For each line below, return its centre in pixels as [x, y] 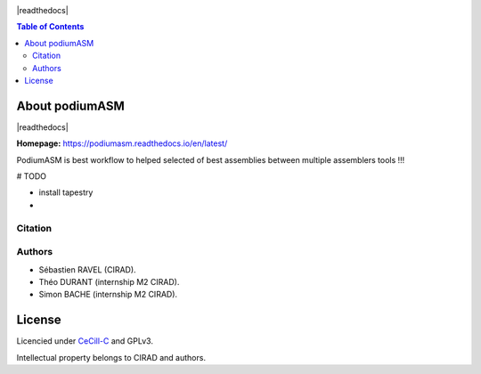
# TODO [31, 176]
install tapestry [66, 192]
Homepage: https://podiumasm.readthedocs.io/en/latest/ [122, 143]
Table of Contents [50, 27]
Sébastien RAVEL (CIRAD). [88, 269]
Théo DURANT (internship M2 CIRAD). [109, 281]
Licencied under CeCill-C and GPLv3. [85, 341]
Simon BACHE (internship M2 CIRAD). [108, 295]
